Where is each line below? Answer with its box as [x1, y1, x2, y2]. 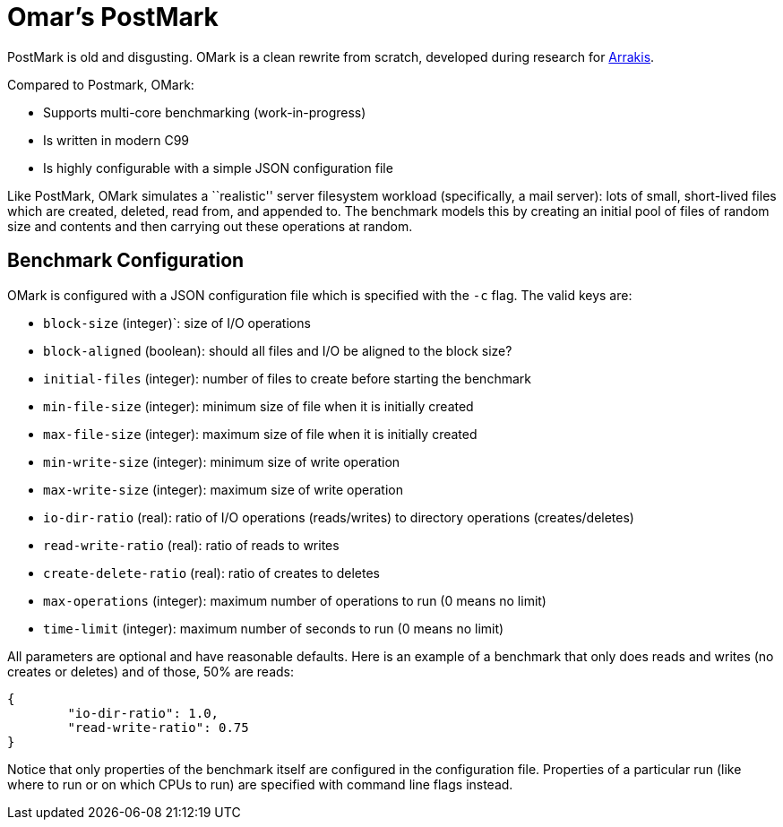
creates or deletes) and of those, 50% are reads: [7, 663, 295, 679]
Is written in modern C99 [43, 132, 190, 148]
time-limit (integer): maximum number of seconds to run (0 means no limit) [43, 620, 504, 636]
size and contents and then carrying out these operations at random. [7, 218, 413, 234]
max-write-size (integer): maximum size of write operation [43, 481, 403, 497]
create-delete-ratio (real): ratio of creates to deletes [43, 564, 381, 581]
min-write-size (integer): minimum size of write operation [43, 453, 400, 469]
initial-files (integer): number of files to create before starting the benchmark [43, 370, 531, 386]
